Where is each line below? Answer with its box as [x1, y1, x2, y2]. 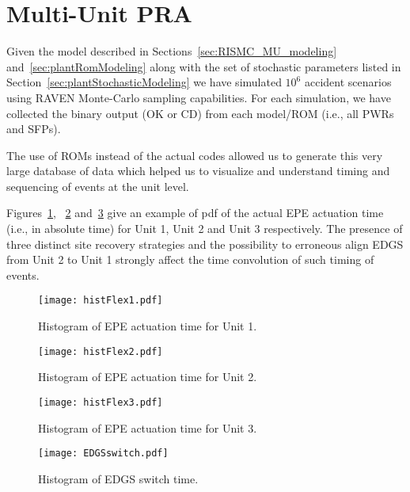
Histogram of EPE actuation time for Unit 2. [38, 368, 257, 385]
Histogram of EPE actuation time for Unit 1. [38, 318, 257, 334]
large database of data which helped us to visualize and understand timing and [6, 162, 390, 179]
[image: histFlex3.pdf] [38, 396, 163, 408]
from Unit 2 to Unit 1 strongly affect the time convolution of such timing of [6, 251, 374, 268]
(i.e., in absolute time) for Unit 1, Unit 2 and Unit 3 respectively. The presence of [6, 220, 403, 237]
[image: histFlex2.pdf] [38, 345, 163, 357]
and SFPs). [6, 120, 61, 137]
